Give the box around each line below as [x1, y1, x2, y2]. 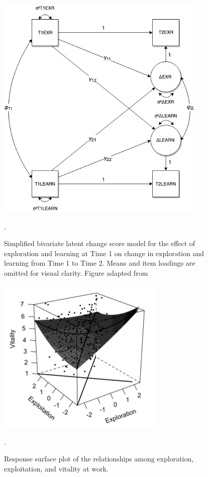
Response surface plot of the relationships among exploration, [4, 453, 194, 464]
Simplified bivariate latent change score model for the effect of [4, 238, 195, 249]
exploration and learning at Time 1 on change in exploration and [4, 248, 204, 258]
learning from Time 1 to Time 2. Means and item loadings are [4, 258, 195, 268]
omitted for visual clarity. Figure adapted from [4, 267, 148, 278]
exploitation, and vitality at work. [4, 463, 109, 473]
